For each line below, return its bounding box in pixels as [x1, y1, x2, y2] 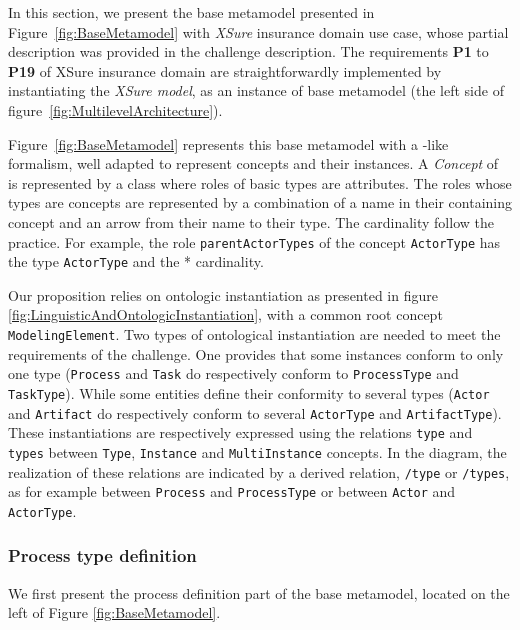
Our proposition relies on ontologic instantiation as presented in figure [8, 284, 438, 305]
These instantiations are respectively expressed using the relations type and [8, 422, 473, 443]
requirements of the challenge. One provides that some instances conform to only [8, 343, 504, 364]
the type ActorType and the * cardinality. [8, 251, 264, 272]
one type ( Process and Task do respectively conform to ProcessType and [8, 363, 459, 384]
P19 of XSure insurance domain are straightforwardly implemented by [8, 60, 442, 81]
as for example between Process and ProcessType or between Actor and [8, 481, 456, 502]
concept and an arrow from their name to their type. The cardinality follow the [8, 211, 494, 232]
